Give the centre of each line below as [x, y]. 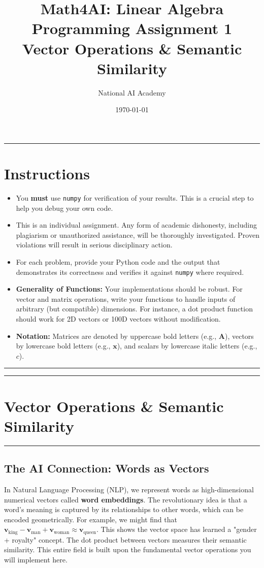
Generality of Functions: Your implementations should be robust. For [129, 289]
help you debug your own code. [64, 208]
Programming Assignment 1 [132, 28]
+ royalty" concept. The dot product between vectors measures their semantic [125, 539]
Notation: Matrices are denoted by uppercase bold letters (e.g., [116, 336]
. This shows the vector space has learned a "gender [176, 529]
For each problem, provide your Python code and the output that [118, 262]
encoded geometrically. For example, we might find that [91, 519]
